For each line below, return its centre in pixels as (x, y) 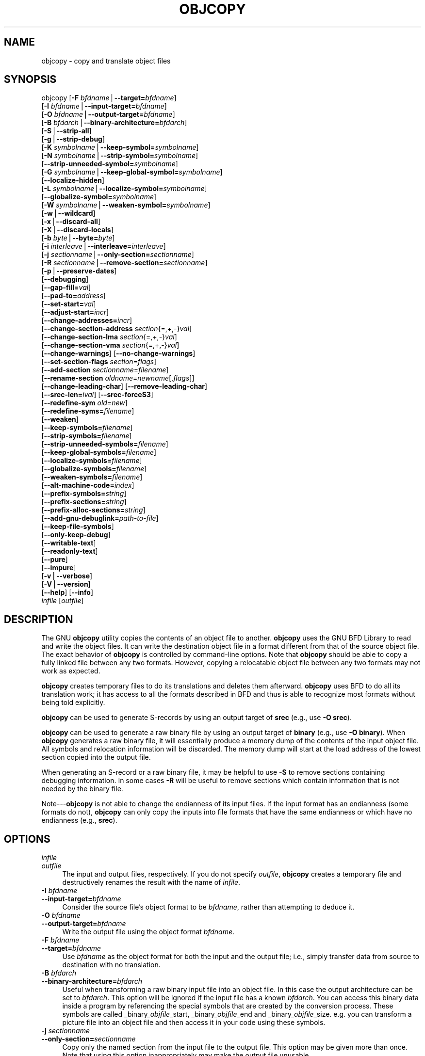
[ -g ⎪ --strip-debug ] (73, 139)
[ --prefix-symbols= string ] (84, 494)
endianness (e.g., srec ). (79, 820)
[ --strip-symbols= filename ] (87, 436)
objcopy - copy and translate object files (106, 61)
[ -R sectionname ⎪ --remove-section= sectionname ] (124, 263)
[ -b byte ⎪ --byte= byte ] (78, 238)
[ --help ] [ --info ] (67, 592)
